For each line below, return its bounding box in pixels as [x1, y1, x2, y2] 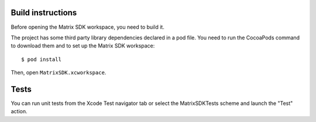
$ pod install [21, 56, 61, 63]
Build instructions [11, 8, 77, 18]
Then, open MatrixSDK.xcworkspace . [11, 69, 107, 76]
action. [11, 108, 28, 115]
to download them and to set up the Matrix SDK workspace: [11, 42, 155, 49]
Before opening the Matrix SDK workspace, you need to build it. [11, 23, 165, 30]
